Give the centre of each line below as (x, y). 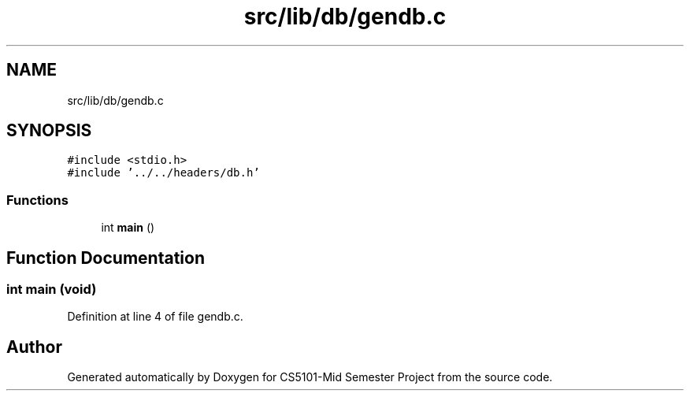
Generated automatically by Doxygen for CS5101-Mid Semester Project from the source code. (310, 377)
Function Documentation (106, 258)
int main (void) (52, 289)
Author (34, 347)
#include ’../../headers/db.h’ (163, 173)
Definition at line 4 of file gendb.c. (155, 317)
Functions (37, 200)
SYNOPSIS (49, 131)
